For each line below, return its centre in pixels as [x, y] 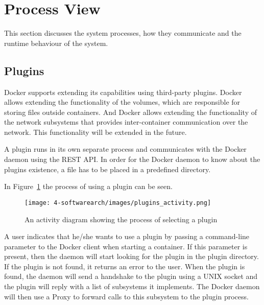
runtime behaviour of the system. [56, 43]
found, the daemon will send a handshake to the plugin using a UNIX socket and [131, 276]
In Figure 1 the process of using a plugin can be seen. [88, 186]
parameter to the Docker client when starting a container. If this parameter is [126, 246]
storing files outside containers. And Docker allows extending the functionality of [130, 112]
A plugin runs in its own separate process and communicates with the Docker [125, 149]
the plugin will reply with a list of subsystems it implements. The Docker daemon [132, 286]
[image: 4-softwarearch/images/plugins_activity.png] [118, 203]
